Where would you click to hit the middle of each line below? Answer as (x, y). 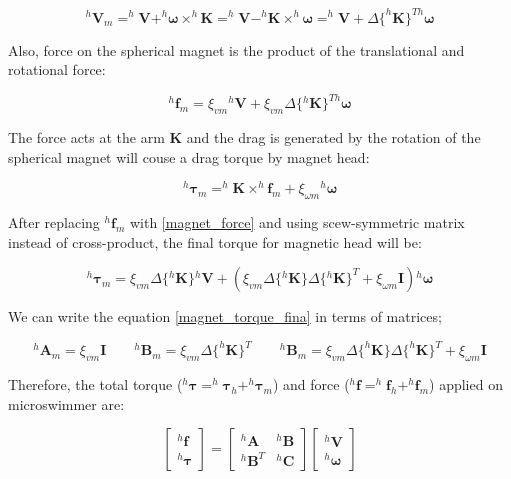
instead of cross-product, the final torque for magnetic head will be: (215, 241)
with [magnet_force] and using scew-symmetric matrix (297, 222)
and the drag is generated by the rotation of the (333, 136)
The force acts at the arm (86, 136)
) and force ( (311, 384)
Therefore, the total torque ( (95, 384)
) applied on (466, 384)
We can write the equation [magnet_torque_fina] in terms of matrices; (225, 316)
